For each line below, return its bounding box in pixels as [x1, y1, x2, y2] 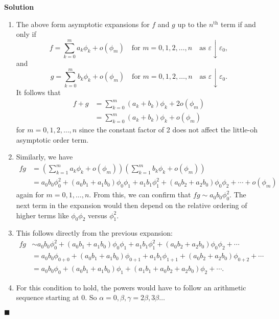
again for [16, 189, 44, 200]
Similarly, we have [16, 151, 73, 162]
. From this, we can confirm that [89, 189, 191, 200]
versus [88, 210, 107, 220]
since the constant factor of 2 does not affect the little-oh [79, 124, 258, 135]
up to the [177, 18, 207, 29]
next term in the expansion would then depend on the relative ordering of [16, 199, 247, 210]
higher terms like [16, 210, 69, 220]
